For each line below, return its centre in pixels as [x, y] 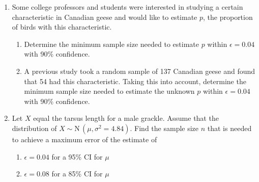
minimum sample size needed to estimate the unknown [109, 91]
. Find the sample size [164, 128]
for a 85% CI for [77, 174]
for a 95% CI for [77, 156]
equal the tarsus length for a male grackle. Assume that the [126, 118]
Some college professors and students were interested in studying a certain [127, 7]
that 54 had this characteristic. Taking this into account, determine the [135, 81]
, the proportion [228, 17]
